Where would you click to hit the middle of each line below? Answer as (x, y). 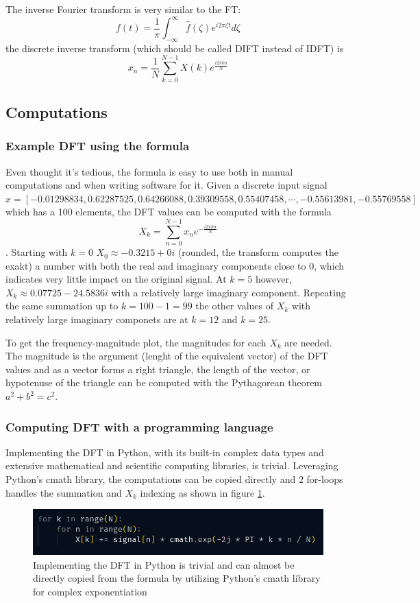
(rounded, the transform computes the (258, 252)
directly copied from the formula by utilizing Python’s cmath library (177, 578)
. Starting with (37, 252)
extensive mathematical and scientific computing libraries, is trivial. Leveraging (172, 465)
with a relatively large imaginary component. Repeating (228, 292)
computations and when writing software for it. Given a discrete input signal (166, 185)
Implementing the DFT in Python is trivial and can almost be (164, 564)
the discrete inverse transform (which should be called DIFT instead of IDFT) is (175, 48)
